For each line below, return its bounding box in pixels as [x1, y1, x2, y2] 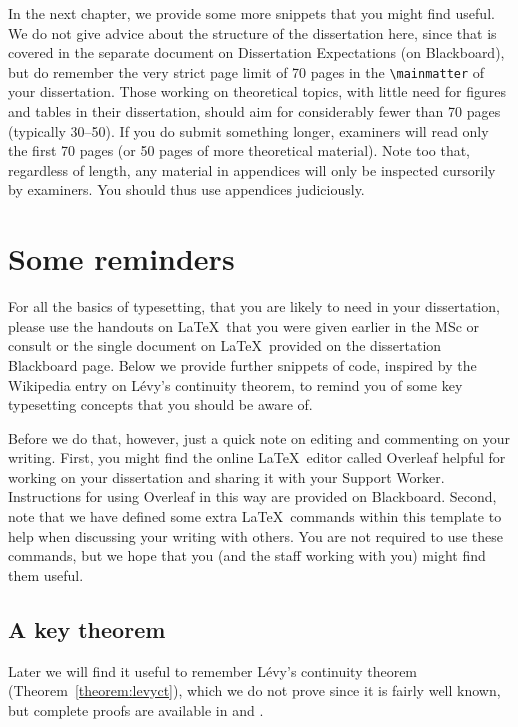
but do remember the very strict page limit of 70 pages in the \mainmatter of [8, 61, 485, 82]
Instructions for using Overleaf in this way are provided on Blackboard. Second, [8, 486, 497, 507]
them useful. [8, 564, 84, 585]
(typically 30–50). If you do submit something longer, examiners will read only [8, 120, 489, 141]
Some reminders [8, 238, 235, 279]
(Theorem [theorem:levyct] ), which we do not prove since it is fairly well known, [8, 680, 501, 701]
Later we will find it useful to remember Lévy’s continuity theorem [8, 660, 418, 681]
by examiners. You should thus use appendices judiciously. [8, 179, 365, 200]
